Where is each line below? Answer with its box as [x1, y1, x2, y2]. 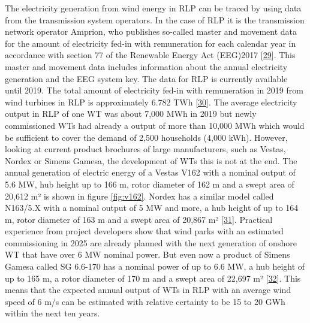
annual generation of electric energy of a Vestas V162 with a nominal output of [5, 166, 296, 179]
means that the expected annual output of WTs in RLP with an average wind [5, 283, 291, 296]
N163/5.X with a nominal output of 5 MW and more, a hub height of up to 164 [5, 201, 299, 214]
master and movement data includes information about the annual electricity [5, 60, 288, 73]
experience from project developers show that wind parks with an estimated [5, 225, 284, 237]
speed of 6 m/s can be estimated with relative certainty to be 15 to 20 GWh [5, 295, 285, 307]
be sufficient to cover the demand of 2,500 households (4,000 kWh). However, [5, 131, 288, 143]
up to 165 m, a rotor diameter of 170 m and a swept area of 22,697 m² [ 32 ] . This [5, 271, 301, 284]
